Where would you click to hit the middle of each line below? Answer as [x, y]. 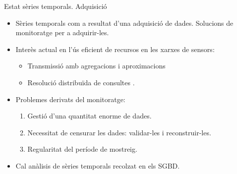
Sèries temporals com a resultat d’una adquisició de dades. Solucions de [124, 23]
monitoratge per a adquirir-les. [62, 32]
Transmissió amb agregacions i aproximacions [96, 66]
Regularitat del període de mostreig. [82, 149]
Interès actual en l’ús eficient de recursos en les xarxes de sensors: [115, 49]
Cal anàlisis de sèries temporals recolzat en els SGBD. [98, 165]
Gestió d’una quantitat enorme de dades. [89, 116]
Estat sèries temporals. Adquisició [56, 6]
